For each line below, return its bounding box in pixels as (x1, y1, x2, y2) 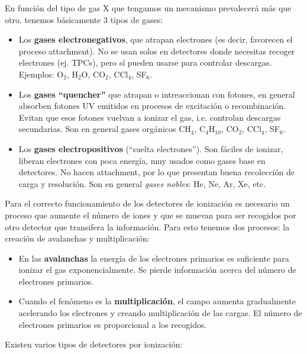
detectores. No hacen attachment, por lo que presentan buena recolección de (18, 166, 295, 178)
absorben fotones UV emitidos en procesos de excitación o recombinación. (18, 99, 286, 112)
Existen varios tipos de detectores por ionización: (5, 338, 183, 350)
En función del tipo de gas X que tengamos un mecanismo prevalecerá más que (5, 2, 292, 14)
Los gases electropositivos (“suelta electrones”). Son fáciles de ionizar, (18, 142, 283, 155)
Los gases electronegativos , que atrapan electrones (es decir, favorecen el (18, 33, 293, 46)
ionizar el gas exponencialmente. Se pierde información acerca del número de (18, 263, 296, 276)
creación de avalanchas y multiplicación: (5, 232, 150, 244)
